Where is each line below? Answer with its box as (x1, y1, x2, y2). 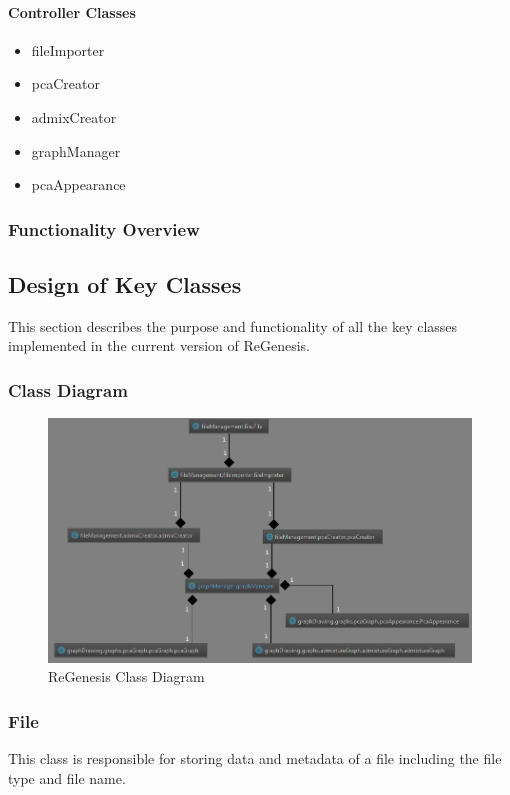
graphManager (31, 140, 121, 161)
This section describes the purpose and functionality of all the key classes (8, 315, 458, 336)
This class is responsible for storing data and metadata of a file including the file (8, 748, 502, 769)
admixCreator (31, 106, 117, 127)
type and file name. (8, 767, 126, 788)
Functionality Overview (8, 216, 200, 241)
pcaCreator (31, 73, 100, 94)
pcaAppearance (31, 174, 126, 195)
